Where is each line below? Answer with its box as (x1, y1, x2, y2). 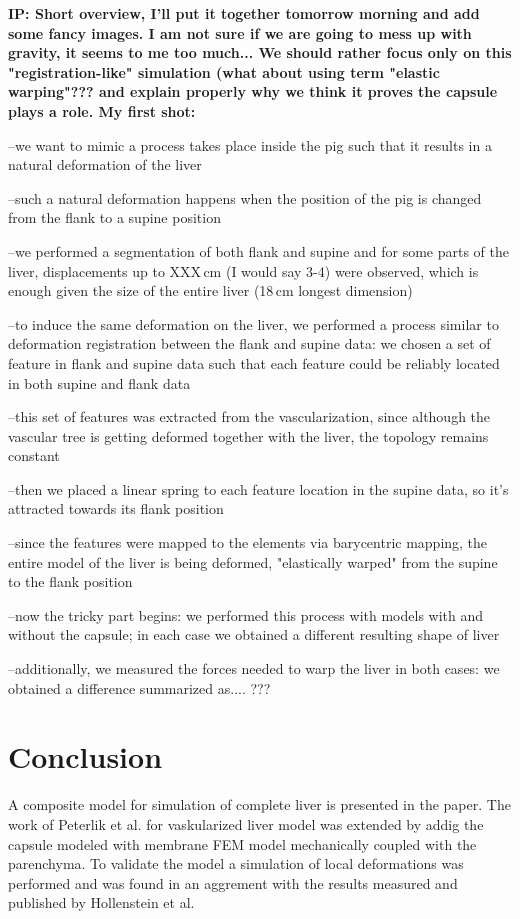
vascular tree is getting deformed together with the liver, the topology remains (8, 425, 489, 446)
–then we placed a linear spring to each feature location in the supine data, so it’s (8, 478, 509, 499)
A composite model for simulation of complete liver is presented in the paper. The (8, 794, 511, 815)
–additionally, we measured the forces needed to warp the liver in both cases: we (8, 658, 500, 679)
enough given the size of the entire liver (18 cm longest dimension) (8, 280, 413, 301)
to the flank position (8, 571, 133, 592)
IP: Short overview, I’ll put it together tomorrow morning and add (8, 3, 480, 23)
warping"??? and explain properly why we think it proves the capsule (8, 81, 498, 102)
